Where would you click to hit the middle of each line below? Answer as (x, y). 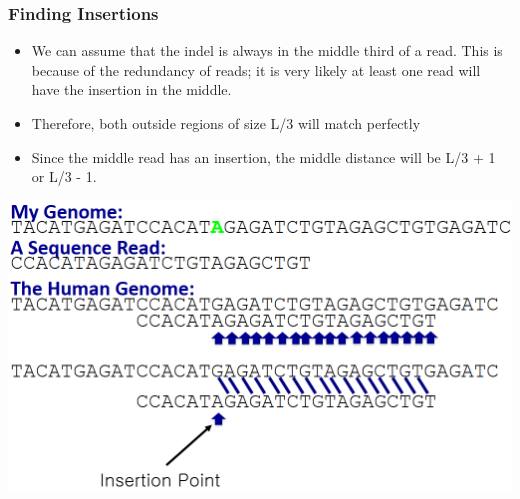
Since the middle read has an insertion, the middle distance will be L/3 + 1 (263, 156)
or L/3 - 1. (64, 176)
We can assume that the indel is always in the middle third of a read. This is (267, 50)
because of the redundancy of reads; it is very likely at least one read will (256, 69)
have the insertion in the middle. (131, 89)
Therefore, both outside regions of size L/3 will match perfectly (226, 123)
